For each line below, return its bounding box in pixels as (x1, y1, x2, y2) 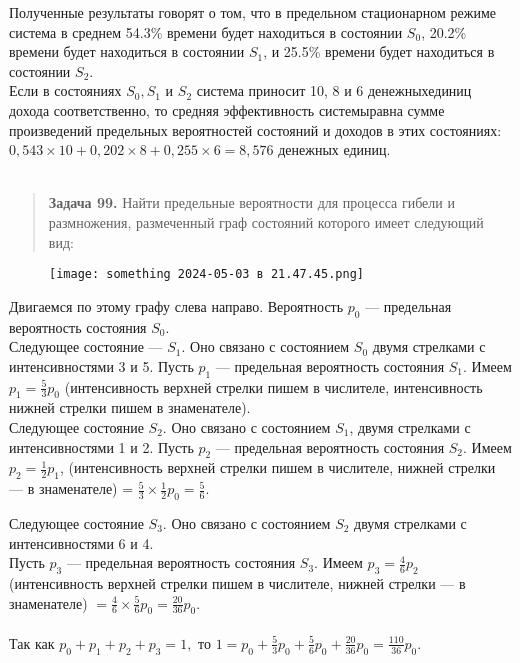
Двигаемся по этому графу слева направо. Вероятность (9, 295, 344, 316)
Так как (9, 632, 55, 653)
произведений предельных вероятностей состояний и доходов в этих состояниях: (9, 119, 502, 140)
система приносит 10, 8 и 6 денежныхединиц (196, 80, 472, 101)
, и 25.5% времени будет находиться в (263, 41, 495, 62)
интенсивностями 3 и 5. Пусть (9, 355, 194, 376)
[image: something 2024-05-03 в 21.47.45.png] (49, 267, 364, 282)
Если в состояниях (9, 80, 122, 101)
